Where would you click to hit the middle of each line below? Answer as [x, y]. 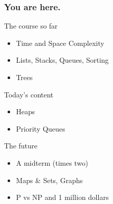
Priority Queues [41, 128]
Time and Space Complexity [60, 43]
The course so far [31, 26]
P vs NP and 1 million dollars [62, 197]
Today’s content [29, 94]
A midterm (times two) [52, 162]
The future [21, 146]
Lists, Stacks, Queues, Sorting [62, 60]
